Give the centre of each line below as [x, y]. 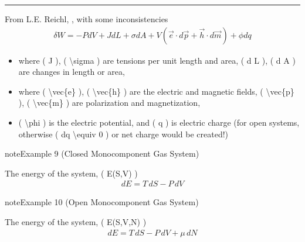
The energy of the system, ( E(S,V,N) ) [76, 222]
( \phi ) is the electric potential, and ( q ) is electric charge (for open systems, [159, 122]
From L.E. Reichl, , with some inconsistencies [87, 19]
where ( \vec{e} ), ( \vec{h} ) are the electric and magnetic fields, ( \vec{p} [156, 91]
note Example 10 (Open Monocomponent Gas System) [102, 202]
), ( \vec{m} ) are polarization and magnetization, [109, 103]
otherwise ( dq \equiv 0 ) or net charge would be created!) [123, 134]
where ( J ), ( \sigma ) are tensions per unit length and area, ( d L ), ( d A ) [157, 60]
